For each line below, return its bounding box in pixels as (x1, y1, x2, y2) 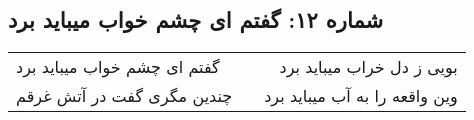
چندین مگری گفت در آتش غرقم (16, 84, 233, 108)
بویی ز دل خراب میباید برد (279, 55, 458, 79)
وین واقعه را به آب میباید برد (264, 84, 458, 108)
